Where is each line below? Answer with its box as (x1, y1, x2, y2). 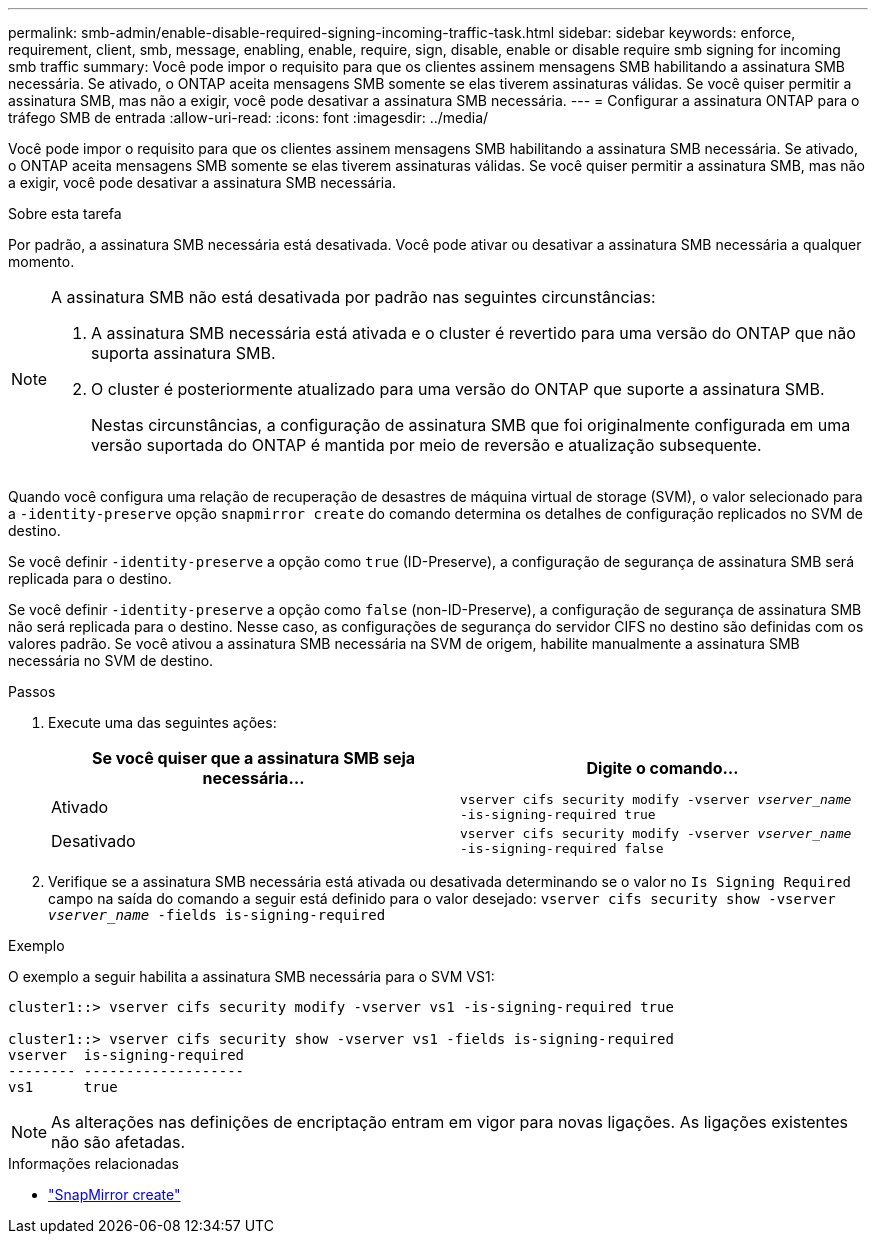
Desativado (51, 831, 136, 851)
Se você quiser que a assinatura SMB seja (91, 748, 416, 768)
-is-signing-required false (460, 841, 664, 856)
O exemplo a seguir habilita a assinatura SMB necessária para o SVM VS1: (8, 968, 495, 985)
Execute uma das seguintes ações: (48, 714, 277, 731)
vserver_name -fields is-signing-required (48, 907, 386, 923)
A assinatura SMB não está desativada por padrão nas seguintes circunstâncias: (51, 287, 656, 307)
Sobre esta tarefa (8, 205, 122, 222)
